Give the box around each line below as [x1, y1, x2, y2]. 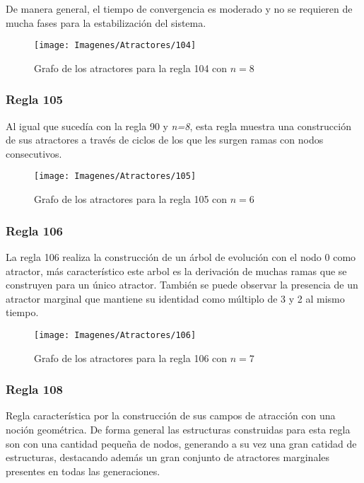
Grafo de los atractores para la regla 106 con [34, 350, 228, 365]
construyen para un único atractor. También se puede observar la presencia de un [6, 277, 358, 292]
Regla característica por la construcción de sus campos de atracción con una [6, 408, 336, 423]
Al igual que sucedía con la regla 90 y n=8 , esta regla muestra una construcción [6, 118, 351, 133]
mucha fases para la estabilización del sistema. [6, 15, 206, 30]
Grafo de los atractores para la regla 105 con [34, 192, 228, 206]
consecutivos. [6, 146, 62, 161]
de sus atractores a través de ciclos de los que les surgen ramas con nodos [6, 132, 324, 147]
